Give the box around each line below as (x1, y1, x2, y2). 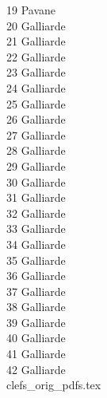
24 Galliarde (6, 79, 66, 96)
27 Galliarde (6, 126, 66, 143)
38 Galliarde (6, 298, 66, 315)
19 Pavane (6, 2, 56, 18)
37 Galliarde (6, 282, 66, 299)
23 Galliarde (6, 64, 66, 81)
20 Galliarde (6, 17, 66, 33)
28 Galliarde (6, 142, 66, 159)
